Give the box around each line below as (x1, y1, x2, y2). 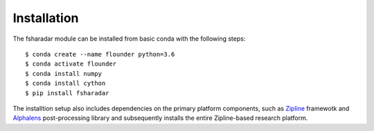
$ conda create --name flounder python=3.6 (25, 50, 175, 58)
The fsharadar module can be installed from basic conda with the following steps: (12, 34, 246, 43)
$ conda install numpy (25, 70, 103, 77)
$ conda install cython (25, 79, 106, 88)
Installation (12, 10, 79, 26)
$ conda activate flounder (25, 60, 117, 68)
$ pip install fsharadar (25, 89, 109, 97)
